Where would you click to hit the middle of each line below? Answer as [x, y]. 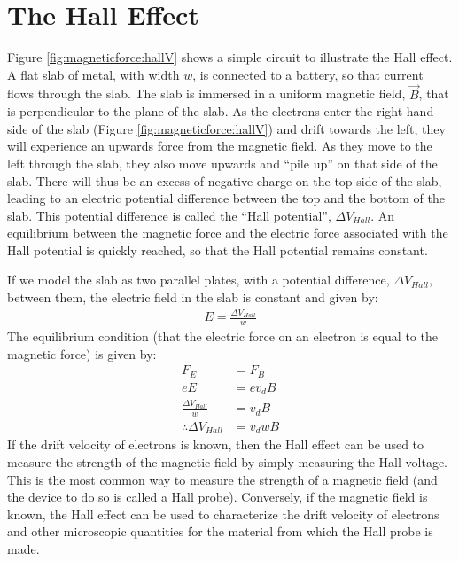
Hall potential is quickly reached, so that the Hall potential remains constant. [218, 249]
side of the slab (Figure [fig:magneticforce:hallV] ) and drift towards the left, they [226, 128]
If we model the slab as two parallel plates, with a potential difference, [198, 280]
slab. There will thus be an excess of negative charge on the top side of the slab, [225, 180]
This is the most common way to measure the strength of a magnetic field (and [222, 479]
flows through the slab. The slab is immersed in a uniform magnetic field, [206, 93]
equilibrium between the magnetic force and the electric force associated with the [228, 233]
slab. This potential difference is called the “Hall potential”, [169, 215]
